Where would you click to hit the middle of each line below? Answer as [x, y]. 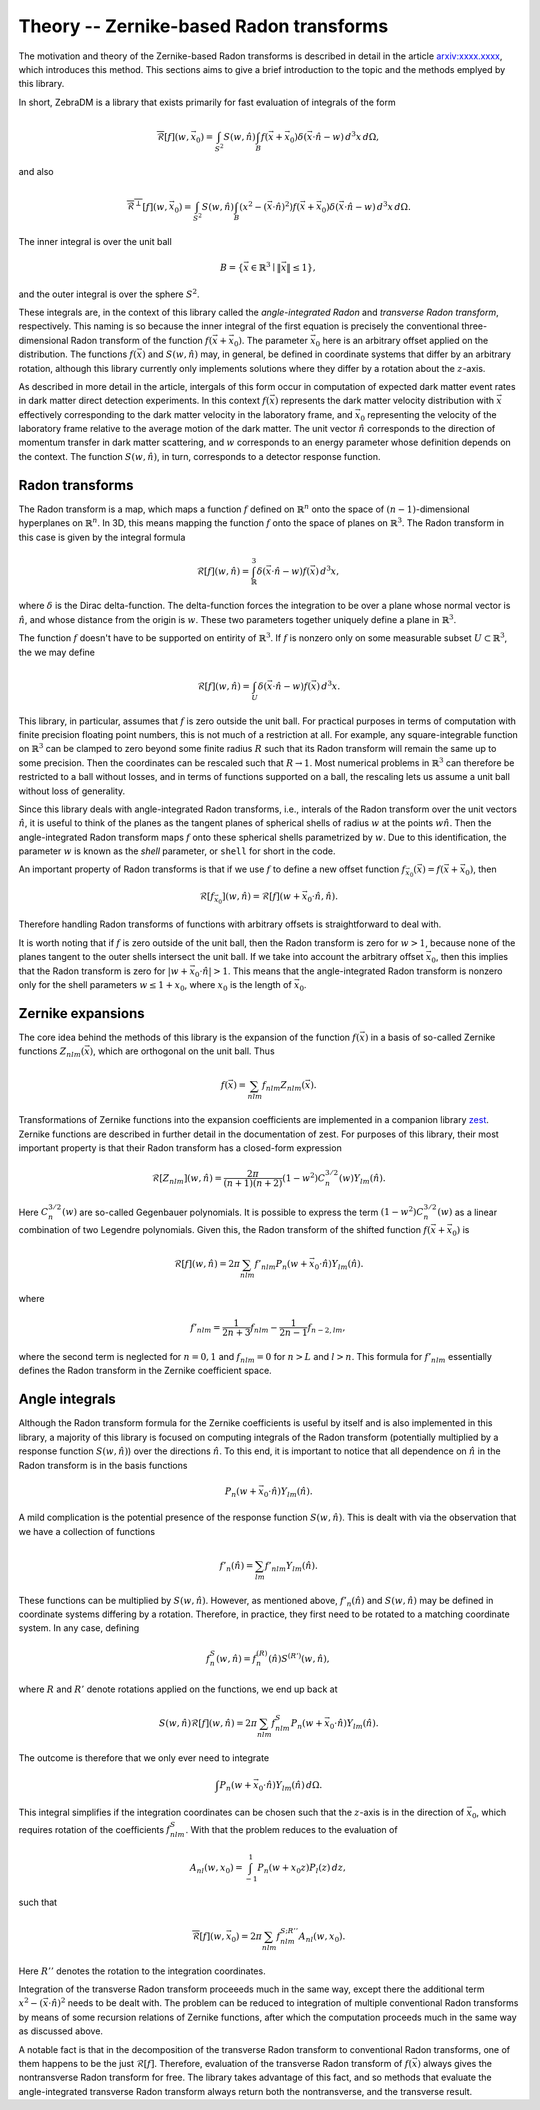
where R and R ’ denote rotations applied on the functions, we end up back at [178, 1689]
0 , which [489, 1813]
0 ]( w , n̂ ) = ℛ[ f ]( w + [259, 898]
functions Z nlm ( [51, 1052]
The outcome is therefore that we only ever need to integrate [144, 1757]
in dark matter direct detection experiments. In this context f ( [144, 401]
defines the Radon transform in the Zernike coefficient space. [145, 1371]
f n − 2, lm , [326, 1328]
